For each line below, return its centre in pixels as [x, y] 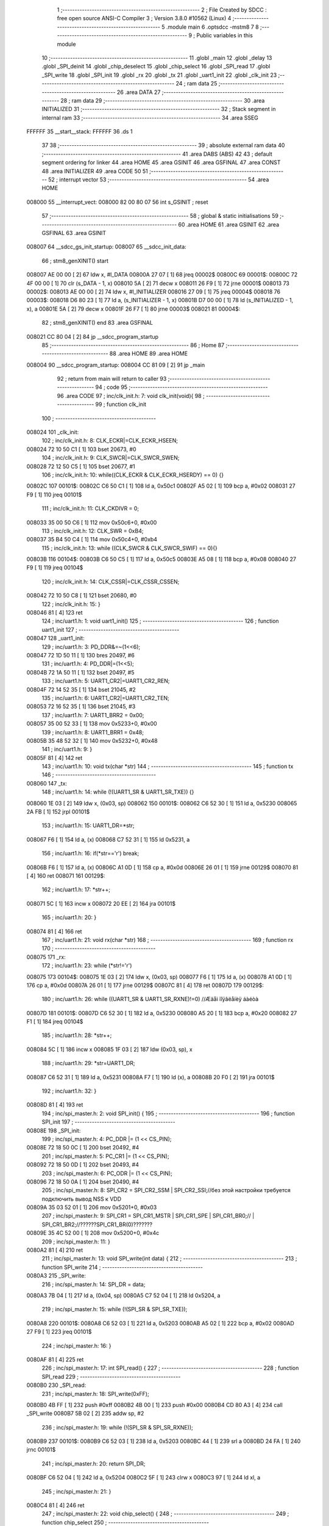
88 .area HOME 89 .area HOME [149, 353]
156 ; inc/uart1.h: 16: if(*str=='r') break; [90, 853]
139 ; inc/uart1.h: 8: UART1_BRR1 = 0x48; [93, 732]
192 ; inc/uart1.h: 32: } [69, 1091]
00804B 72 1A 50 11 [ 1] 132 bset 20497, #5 [80, 672]
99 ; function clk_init [121, 404]
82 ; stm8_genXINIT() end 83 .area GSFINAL [97, 323]
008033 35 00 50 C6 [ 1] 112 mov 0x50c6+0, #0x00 [92, 523]
